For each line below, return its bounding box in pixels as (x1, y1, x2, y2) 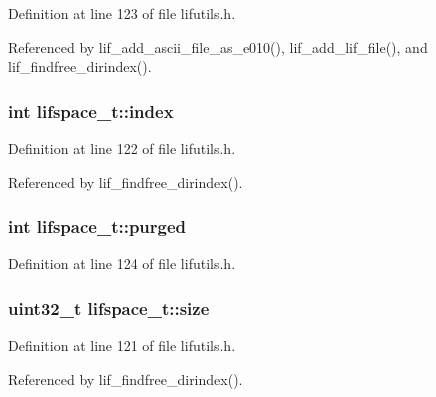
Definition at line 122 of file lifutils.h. (8, 138, 236, 158)
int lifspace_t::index (8, 98, 174, 123)
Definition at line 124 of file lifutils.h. (8, 253, 236, 274)
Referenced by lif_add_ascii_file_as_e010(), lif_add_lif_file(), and (8, 36, 428, 57)
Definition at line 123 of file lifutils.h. (8, 3, 236, 23)
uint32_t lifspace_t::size (8, 295, 210, 320)
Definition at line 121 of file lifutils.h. (8, 335, 236, 356)
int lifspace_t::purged (8, 214, 187, 239)
